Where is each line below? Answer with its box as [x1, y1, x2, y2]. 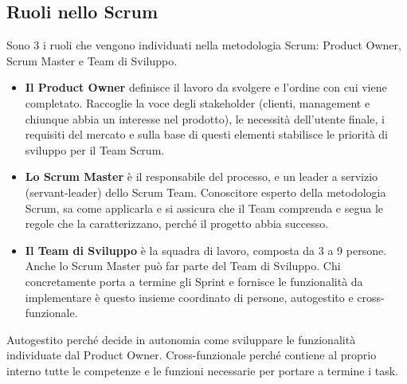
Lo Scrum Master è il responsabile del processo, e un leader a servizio [25, 168, 378, 185]
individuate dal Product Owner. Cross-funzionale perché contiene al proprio [6, 347, 377, 363]
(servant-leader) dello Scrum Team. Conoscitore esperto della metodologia [25, 183, 386, 200]
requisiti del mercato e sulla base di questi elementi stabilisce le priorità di [25, 126, 388, 143]
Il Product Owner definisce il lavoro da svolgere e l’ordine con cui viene [25, 79, 387, 96]
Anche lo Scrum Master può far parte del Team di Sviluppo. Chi [25, 257, 341, 274]
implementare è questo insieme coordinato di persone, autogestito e [25, 288, 354, 305]
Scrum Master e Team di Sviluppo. [6, 52, 178, 69]
